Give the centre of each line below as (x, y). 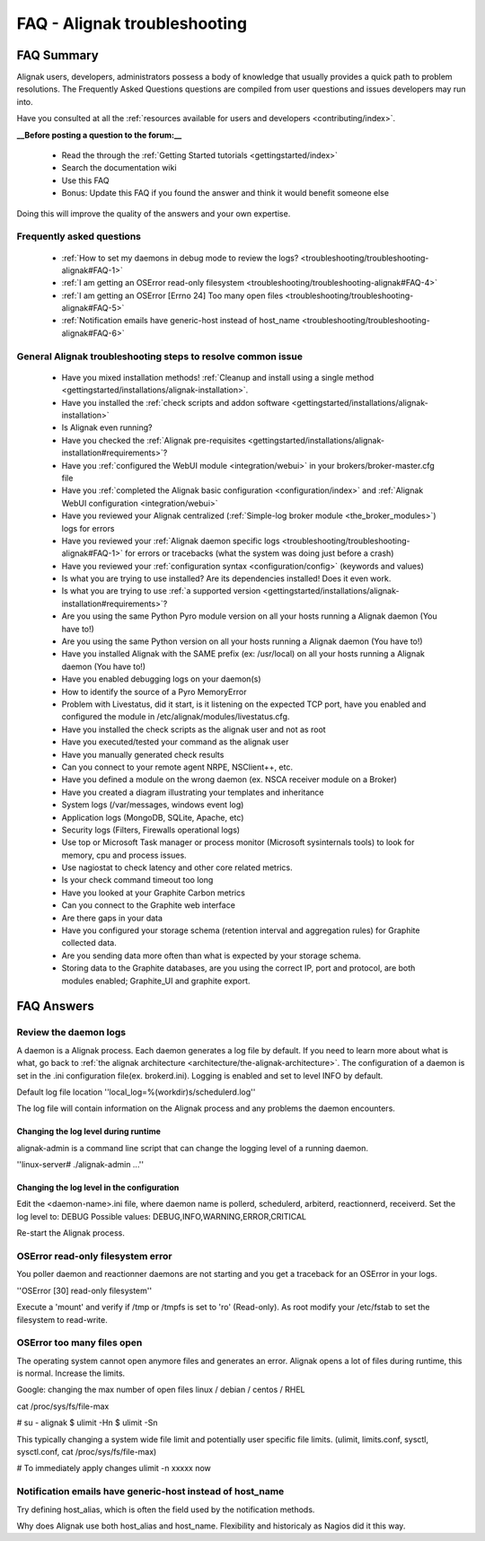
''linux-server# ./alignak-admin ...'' (80, 1165)
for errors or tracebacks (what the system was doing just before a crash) (259, 553)
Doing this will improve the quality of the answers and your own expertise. (154, 213)
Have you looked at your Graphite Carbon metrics (154, 893)
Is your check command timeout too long (137, 880)
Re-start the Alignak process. (71, 1233)
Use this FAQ (85, 181)
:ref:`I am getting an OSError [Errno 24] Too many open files (172, 295)
